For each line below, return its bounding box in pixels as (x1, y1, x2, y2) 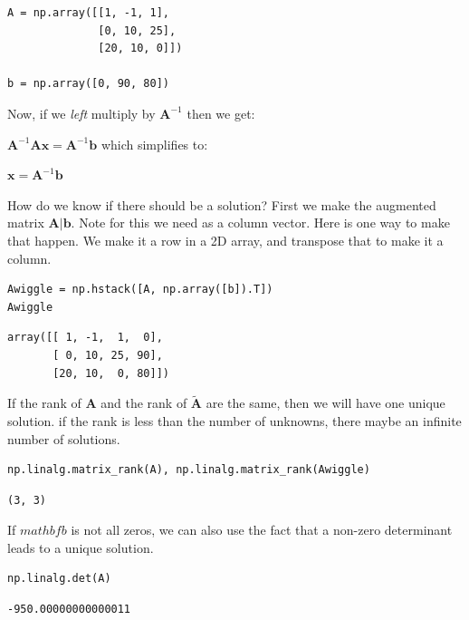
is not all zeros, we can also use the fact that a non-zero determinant (71, 520, 453, 539)
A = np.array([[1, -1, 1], (7, 6, 169, 19)
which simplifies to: (100, 134, 208, 153)
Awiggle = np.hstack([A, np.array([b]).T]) (7, 283, 273, 296)
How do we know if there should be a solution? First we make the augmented (7, 195, 436, 214)
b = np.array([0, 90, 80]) (7, 77, 169, 91)
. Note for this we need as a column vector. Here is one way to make (71, 213, 450, 232)
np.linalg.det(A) (7, 572, 111, 586)
